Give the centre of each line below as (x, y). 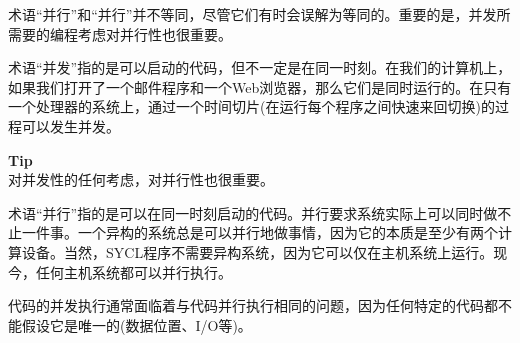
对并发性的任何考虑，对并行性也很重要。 (141, 179)
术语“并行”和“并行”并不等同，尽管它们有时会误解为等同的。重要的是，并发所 (259, 14)
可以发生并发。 (70, 125)
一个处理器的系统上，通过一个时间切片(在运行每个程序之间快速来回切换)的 (251, 106)
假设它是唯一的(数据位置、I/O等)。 (136, 324)
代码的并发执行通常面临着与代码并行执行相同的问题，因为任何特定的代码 (246, 305)
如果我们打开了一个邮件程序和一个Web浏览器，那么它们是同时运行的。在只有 (260, 86)
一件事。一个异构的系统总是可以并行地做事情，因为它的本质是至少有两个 (259, 232)
